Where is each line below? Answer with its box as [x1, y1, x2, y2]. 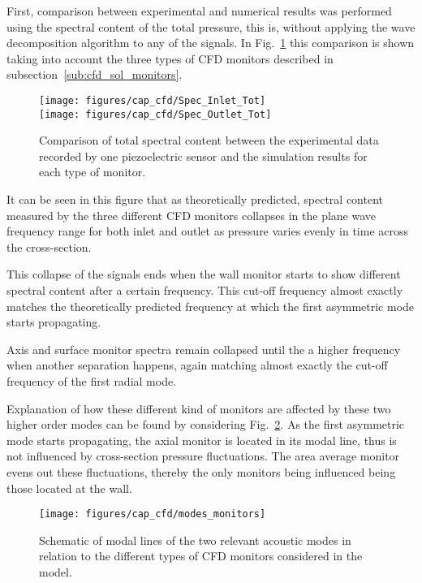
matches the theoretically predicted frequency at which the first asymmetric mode [6, 297, 415, 314]
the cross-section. [6, 238, 92, 255]
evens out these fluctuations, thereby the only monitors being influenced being [6, 463, 396, 480]
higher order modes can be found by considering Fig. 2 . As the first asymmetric [6, 416, 405, 433]
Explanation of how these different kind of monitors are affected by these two [6, 399, 391, 417]
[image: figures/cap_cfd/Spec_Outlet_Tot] [39, 108, 272, 120]
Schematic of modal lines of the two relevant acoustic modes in [39, 531, 351, 548]
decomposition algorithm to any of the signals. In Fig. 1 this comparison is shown [6, 34, 415, 51]
